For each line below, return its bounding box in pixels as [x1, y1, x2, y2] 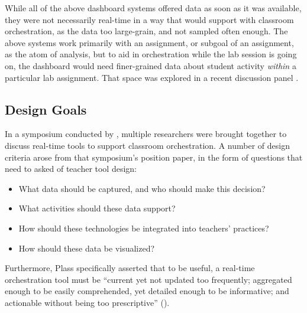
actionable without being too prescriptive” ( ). [5, 296, 170, 308]
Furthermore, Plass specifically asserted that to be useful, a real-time [5, 262, 255, 274]
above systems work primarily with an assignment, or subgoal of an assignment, [5, 36, 294, 48]
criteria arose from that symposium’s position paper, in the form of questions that [5, 151, 303, 163]
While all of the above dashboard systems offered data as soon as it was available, [5, 2, 302, 14]
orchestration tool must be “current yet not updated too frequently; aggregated [5, 273, 292, 285]
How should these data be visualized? [18, 242, 155, 254]
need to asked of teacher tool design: [5, 162, 137, 175]
